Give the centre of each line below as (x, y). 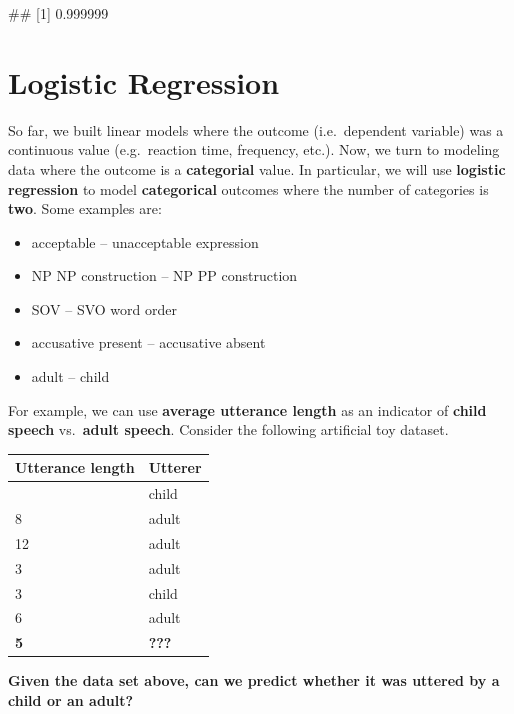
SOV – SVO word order (104, 308)
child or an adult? (71, 699)
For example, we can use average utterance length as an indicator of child (247, 409)
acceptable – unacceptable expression (145, 241)
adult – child (70, 376)
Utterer (175, 467)
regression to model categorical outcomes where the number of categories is (248, 188)
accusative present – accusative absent (148, 342)
